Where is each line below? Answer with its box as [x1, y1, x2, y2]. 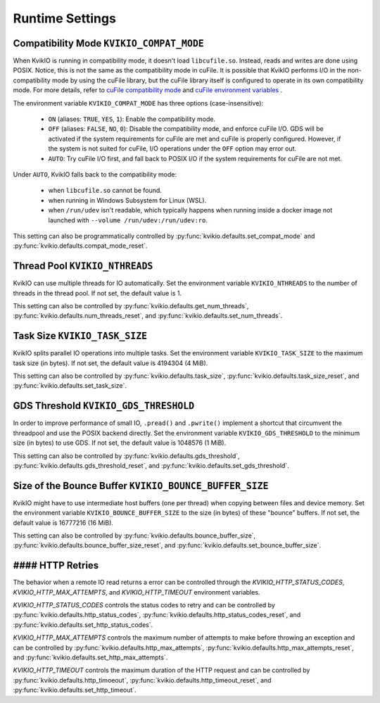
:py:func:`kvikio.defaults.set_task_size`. [13, 381, 127, 390]
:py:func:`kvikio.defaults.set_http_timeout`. [13, 686, 137, 695]
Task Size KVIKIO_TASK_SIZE [13, 330, 148, 342]
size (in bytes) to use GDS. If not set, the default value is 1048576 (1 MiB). [13, 438, 227, 447]
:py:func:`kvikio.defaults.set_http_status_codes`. [13, 620, 153, 629]
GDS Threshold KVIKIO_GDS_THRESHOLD [13, 400, 195, 412]
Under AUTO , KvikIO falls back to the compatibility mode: [13, 170, 177, 179]
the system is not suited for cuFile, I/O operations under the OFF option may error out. [48, 144, 297, 153]
